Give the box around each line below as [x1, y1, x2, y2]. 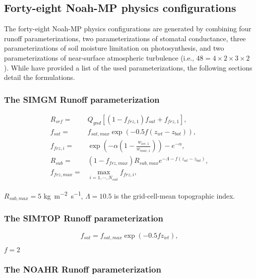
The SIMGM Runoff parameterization [4, 93, 160, 105]
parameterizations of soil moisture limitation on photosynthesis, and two [4, 43, 224, 53]
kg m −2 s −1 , [43, 189, 83, 201]
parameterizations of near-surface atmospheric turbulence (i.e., [4, 52, 194, 63]
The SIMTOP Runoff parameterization [4, 212, 163, 224]
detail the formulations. [4, 72, 75, 82]
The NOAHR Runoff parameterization [4, 263, 161, 275]
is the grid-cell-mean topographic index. [114, 190, 235, 201]
